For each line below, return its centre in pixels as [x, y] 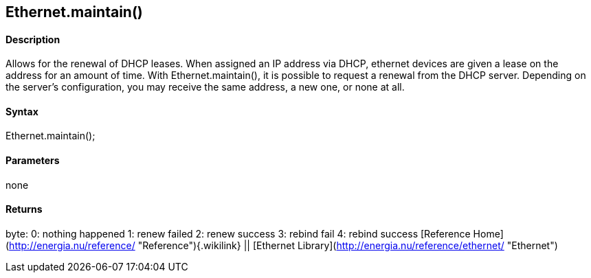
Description [33, 39]
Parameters [33, 161]
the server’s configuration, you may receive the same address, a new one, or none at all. [205, 87]
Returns [24, 209]
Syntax [22, 111]
